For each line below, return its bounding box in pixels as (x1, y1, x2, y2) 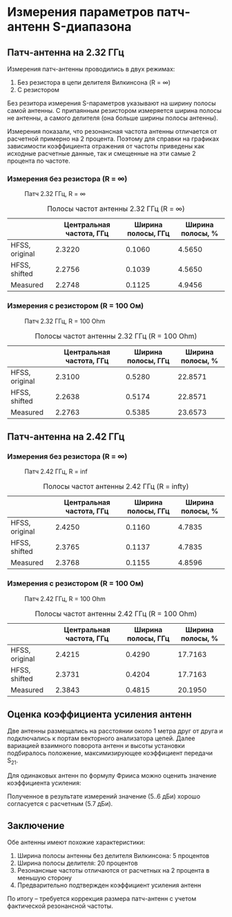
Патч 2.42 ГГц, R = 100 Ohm (24, 594, 106, 603)
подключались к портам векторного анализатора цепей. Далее (7, 734, 195, 742)
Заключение (7, 819, 65, 832)
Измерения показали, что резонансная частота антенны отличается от (7, 128, 217, 135)
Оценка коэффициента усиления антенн (7, 708, 192, 720)
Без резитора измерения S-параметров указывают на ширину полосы (7, 99, 216, 107)
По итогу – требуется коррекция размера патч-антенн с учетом (7, 895, 197, 902)
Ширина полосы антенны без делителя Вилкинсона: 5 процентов (17, 852, 210, 859)
